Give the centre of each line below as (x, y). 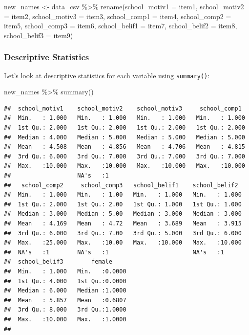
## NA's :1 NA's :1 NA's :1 (114, 252)
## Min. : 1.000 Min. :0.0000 (65, 271)
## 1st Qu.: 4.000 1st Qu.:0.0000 (65, 281)
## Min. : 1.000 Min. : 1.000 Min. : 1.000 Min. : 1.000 (124, 118)
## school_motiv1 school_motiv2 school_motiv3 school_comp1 (123, 108)
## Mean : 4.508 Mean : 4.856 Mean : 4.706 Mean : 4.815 (124, 147)
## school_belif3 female (58, 262)
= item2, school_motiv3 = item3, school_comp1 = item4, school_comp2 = (118, 16)
